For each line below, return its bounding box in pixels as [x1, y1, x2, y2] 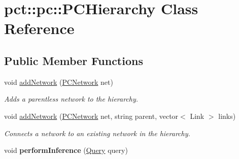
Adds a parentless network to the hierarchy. [4, 93, 139, 104]
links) [218, 110, 236, 121]
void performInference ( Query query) [4, 145, 128, 155]
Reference [4, 18, 75, 39]
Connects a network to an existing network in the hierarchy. [4, 128, 190, 138]
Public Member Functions [4, 52, 143, 68]
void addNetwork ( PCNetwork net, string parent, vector [4, 110, 179, 121]
